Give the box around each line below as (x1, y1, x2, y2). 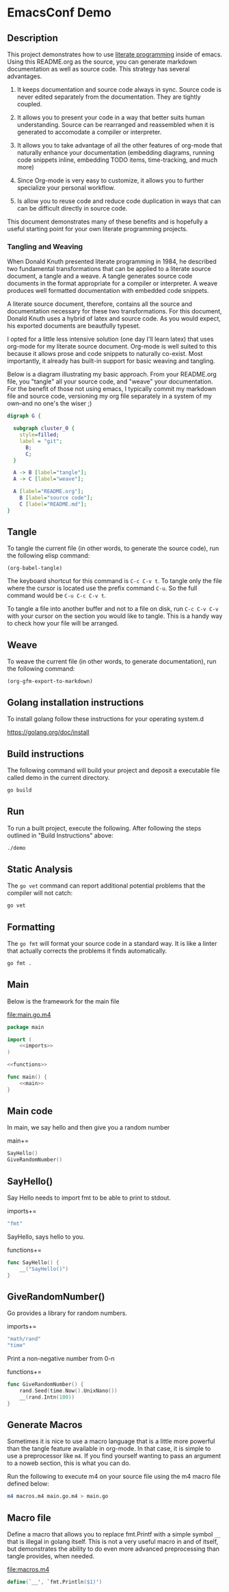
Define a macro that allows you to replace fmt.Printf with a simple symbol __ (7, 1530, 221, 1538)
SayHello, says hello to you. (7, 1233, 85, 1241)
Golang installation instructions (7, 696, 144, 708)
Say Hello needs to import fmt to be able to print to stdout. (7, 1193, 171, 1202)
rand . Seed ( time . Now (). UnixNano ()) (19, 1387, 118, 1394)
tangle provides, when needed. (7, 1552, 94, 1560)
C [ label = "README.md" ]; (19, 501, 87, 508)
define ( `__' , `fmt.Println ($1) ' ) (7, 1579, 103, 1586)
